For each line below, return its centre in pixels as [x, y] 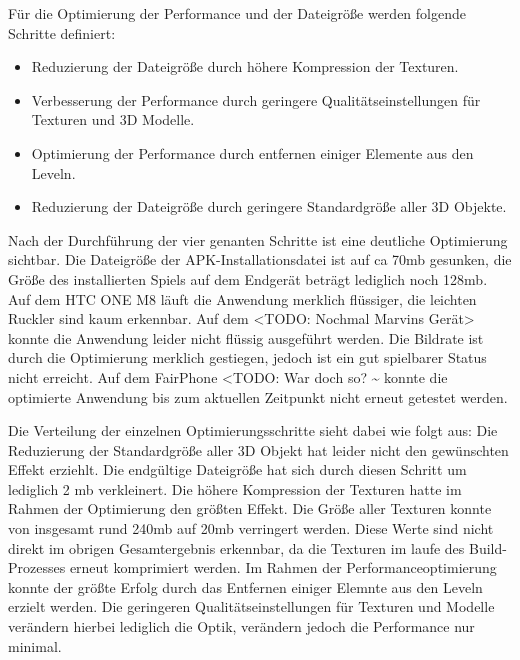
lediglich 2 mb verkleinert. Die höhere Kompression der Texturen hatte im [235, 488]
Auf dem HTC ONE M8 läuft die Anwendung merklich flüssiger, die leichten [242, 298]
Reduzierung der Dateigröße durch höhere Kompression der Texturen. [245, 66]
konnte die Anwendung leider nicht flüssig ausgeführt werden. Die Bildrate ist [246, 337]
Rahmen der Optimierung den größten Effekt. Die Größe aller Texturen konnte [250, 508]
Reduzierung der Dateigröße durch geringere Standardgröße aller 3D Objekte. [269, 206]
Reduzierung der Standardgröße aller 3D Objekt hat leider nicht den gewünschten [258, 449]
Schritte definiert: [62, 32]
